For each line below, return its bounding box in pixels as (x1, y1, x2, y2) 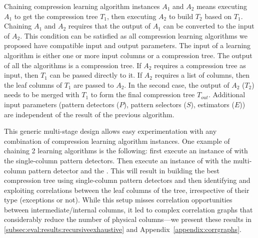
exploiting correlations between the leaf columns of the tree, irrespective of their (4, 184, 249, 195)
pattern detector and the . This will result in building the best (28, 165, 219, 175)
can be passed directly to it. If (49, 70, 142, 80)
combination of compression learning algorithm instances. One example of (4, 135, 230, 146)
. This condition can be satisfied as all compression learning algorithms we (20, 30, 247, 41)
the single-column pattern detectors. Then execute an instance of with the (4, 155, 231, 165)
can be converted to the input (163, 21, 254, 31)
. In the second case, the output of (124, 79, 229, 90)
